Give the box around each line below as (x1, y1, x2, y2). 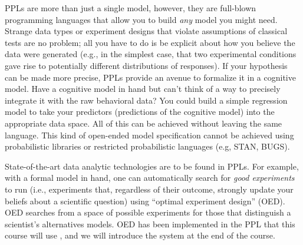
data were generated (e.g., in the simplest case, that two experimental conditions (5, 48, 297, 60)
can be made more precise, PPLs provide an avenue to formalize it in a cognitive (5, 71, 296, 83)
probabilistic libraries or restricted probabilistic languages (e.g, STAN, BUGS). (5, 140, 290, 153)
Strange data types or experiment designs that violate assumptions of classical (5, 25, 288, 37)
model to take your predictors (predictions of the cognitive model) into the (5, 105, 275, 118)
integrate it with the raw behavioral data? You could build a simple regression (5, 94, 288, 106)
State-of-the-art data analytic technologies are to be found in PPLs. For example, (5, 160, 299, 172)
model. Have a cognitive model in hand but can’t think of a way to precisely (5, 82, 281, 95)
